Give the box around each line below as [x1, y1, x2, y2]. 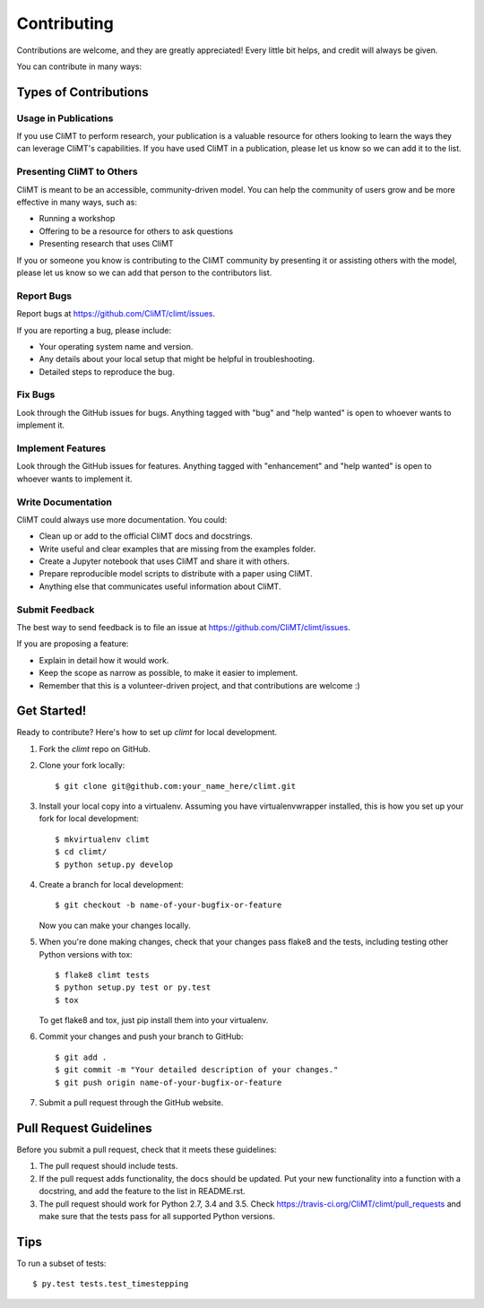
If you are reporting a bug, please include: [16, 325, 172, 335]
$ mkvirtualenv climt [55, 834, 150, 845]
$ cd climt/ [55, 847, 108, 857]
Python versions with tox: [39, 949, 134, 959]
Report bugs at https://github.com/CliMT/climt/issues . [16, 308, 215, 319]
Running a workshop [39, 213, 116, 224]
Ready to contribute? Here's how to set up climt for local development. [16, 727, 278, 738]
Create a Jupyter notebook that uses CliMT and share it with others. [39, 556, 290, 567]
